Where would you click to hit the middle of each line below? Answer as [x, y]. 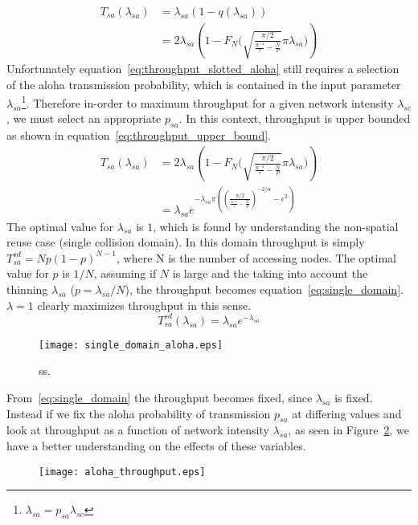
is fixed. [354, 397]
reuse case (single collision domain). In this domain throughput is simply [186, 242]
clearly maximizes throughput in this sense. [144, 305]
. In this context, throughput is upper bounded [295, 118]
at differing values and [347, 413]
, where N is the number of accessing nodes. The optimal [256, 257]
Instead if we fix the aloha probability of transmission [139, 413]
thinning [27, 289]
